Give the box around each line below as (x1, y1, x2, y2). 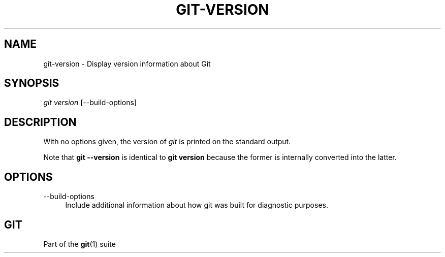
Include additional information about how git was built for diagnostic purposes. (65, 201, 328, 210)
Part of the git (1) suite (43, 239, 116, 248)
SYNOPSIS (4, 77, 59, 90)
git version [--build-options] (43, 98, 137, 107)
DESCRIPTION (4, 115, 77, 128)
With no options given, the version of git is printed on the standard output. (43, 137, 291, 146)
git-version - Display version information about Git (43, 59, 211, 68)
